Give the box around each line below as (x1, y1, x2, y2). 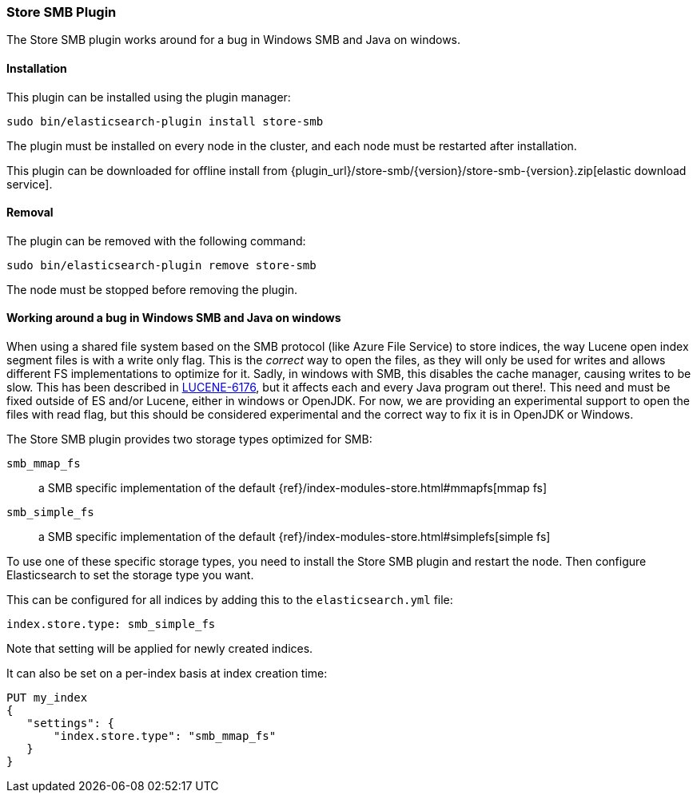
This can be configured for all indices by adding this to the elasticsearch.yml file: (6, 593, 453, 607)
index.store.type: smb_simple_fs (6, 618, 216, 631)
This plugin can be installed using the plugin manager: (6, 89, 291, 104)
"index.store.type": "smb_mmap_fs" (54, 729, 277, 743)
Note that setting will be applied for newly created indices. (6, 642, 313, 656)
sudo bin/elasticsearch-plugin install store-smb (6, 114, 324, 128)
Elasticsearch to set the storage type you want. (6, 568, 254, 582)
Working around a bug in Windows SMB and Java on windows (6, 311, 341, 325)
